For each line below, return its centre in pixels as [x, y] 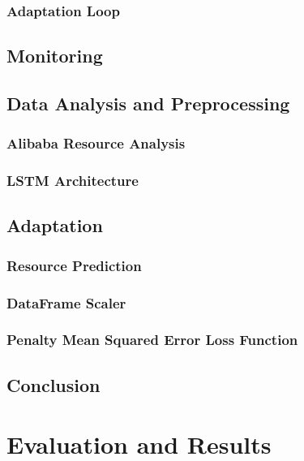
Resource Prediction [74, 265]
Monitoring [55, 56]
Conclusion [54, 384]
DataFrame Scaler [66, 302]
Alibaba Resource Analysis [96, 143]
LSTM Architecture [73, 181]
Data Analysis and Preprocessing [148, 103]
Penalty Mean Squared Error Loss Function [152, 340]
